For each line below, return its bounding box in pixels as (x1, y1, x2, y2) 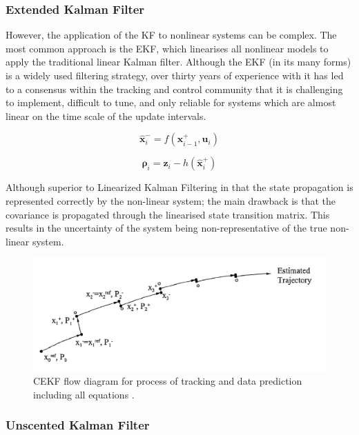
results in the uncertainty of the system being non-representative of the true (6, 221, 327, 235)
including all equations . (33, 387, 135, 401)
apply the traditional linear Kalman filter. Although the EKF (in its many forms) (6, 54, 351, 69)
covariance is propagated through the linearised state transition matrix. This (6, 207, 330, 221)
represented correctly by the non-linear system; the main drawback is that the (6, 193, 336, 208)
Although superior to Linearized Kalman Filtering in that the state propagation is (6, 180, 353, 194)
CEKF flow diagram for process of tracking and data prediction (33, 373, 302, 387)
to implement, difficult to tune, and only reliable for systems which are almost (6, 95, 336, 110)
